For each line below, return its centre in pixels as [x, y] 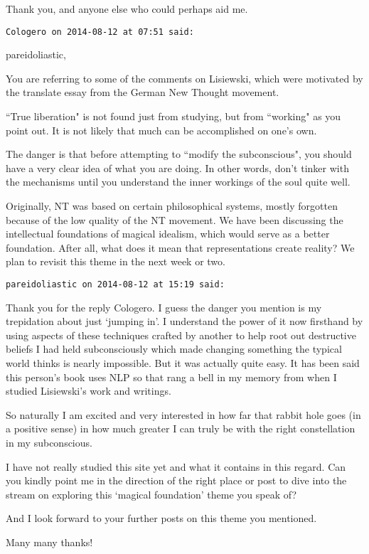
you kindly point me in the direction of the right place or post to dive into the [176, 480]
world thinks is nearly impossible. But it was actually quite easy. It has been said [183, 363]
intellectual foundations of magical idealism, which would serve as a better [168, 234]
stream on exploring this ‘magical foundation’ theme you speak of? [151, 494]
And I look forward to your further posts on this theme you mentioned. [161, 518]
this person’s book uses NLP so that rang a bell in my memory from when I [171, 377]
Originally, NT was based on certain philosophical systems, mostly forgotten [172, 206]
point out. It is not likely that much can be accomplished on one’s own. [161, 130]
